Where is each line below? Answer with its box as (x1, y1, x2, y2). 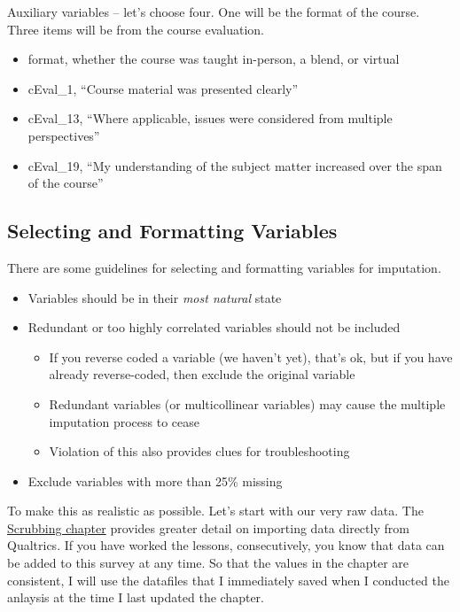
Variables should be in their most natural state (27, 288, 282, 306)
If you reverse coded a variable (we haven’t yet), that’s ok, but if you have (49, 347, 453, 366)
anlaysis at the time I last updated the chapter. (7, 588, 264, 607)
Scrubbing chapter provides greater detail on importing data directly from (7, 518, 409, 537)
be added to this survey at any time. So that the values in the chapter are (7, 554, 409, 572)
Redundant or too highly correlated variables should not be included (27, 318, 401, 337)
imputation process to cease (49, 412, 200, 430)
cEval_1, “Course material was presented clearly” (27, 79, 299, 97)
